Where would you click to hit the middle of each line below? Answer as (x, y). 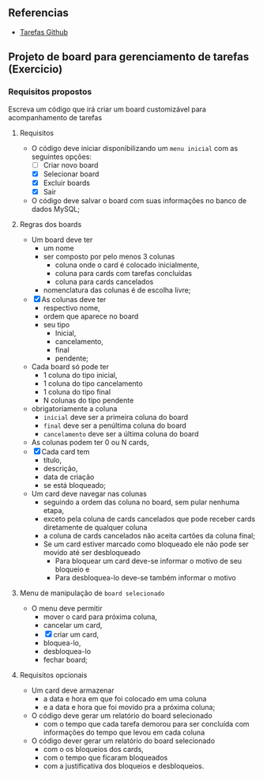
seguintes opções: (62, 157)
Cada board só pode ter (70, 366)
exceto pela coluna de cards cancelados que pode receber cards (149, 519)
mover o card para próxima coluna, (100, 617)
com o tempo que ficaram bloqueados (105, 757)
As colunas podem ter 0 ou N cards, (90, 442)
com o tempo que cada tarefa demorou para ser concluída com (147, 723)
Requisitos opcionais (53, 674)
